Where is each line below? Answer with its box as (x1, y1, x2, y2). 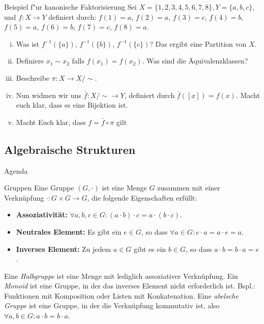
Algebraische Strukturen (4, 141, 136, 157)
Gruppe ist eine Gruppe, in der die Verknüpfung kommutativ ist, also (4, 300, 220, 311)
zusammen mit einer (157, 182, 220, 193)
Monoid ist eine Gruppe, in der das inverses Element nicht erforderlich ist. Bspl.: (4, 280, 255, 291)
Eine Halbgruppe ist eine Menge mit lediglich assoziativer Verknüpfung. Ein (4, 270, 238, 281)
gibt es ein (134, 243, 166, 254)
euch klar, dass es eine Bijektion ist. (16, 100, 128, 110)
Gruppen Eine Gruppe (4, 182, 74, 193)
